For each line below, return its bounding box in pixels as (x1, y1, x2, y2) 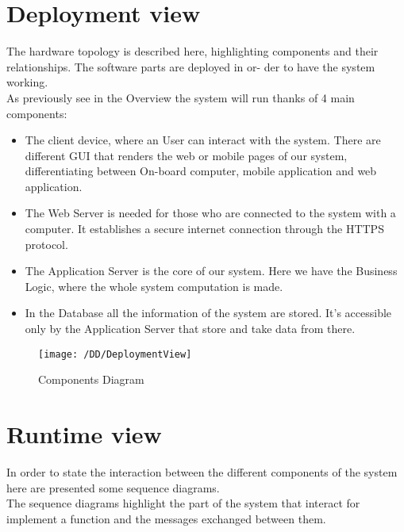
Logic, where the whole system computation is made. (25, 277, 283, 294)
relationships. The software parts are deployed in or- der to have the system (6, 58, 375, 75)
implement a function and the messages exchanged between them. (6, 510, 326, 526)
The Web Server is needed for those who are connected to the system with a (25, 205, 396, 221)
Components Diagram (38, 371, 144, 388)
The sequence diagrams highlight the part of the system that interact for (6, 495, 360, 511)
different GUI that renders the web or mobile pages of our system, (25, 147, 348, 163)
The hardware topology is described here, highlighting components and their (6, 43, 379, 59)
